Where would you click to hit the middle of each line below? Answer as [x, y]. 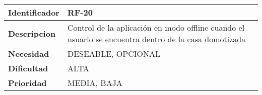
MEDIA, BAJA [95, 83]
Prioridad [27, 83]
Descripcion [32, 33]
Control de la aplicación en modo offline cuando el [156, 27]
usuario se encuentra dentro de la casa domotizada [156, 39]
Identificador [34, 12]
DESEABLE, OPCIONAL [114, 54]
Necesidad [29, 54]
